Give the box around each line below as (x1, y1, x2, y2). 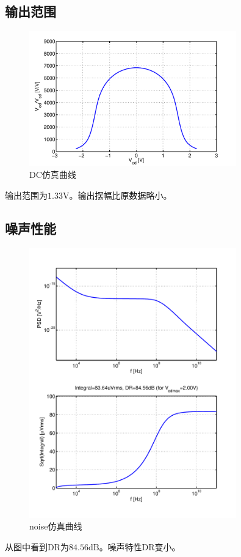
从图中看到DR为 (5, 540, 69, 553)
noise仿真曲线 (29, 520, 82, 533)
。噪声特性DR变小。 (99, 540, 181, 553)
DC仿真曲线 (29, 168, 76, 181)
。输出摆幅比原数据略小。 (69, 188, 172, 201)
